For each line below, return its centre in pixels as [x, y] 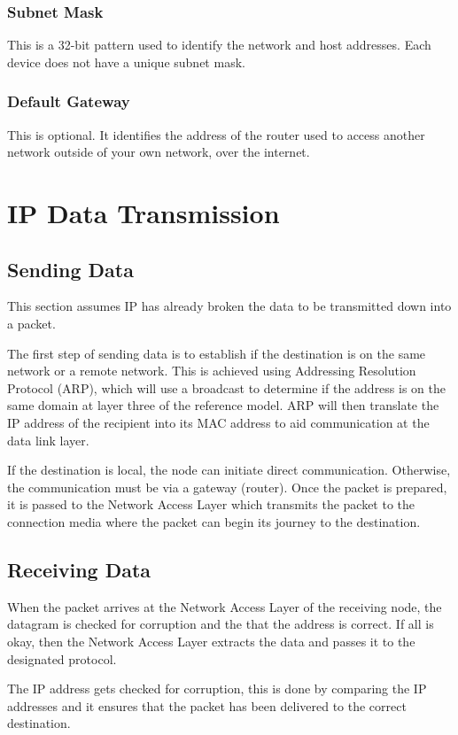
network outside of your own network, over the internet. [159, 152]
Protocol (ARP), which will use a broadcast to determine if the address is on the [226, 387]
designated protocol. [62, 658]
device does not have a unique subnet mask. [126, 62]
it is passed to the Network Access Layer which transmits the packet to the [211, 504]
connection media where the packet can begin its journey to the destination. [214, 521]
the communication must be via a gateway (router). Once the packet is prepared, [227, 487]
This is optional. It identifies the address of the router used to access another [216, 134]
